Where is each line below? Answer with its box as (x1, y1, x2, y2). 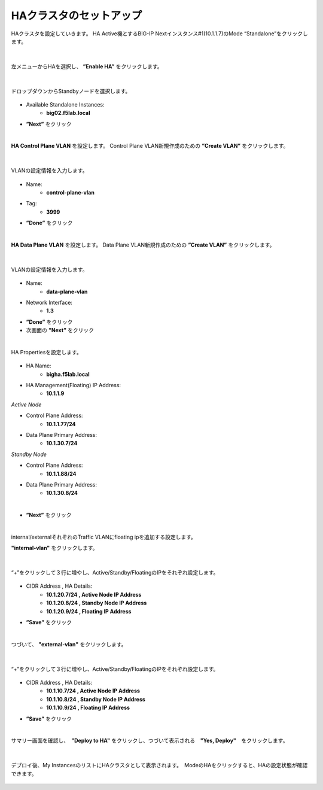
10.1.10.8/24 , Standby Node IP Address (46, 695, 146, 703)
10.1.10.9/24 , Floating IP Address (46, 704, 130, 712)
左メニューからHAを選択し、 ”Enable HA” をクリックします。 (11, 63, 163, 70)
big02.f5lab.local (46, 110, 90, 117)
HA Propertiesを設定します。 (11, 348, 82, 355)
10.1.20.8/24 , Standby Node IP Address (46, 599, 147, 607)
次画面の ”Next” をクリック (26, 327, 95, 334)
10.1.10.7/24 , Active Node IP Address (46, 687, 141, 694)
